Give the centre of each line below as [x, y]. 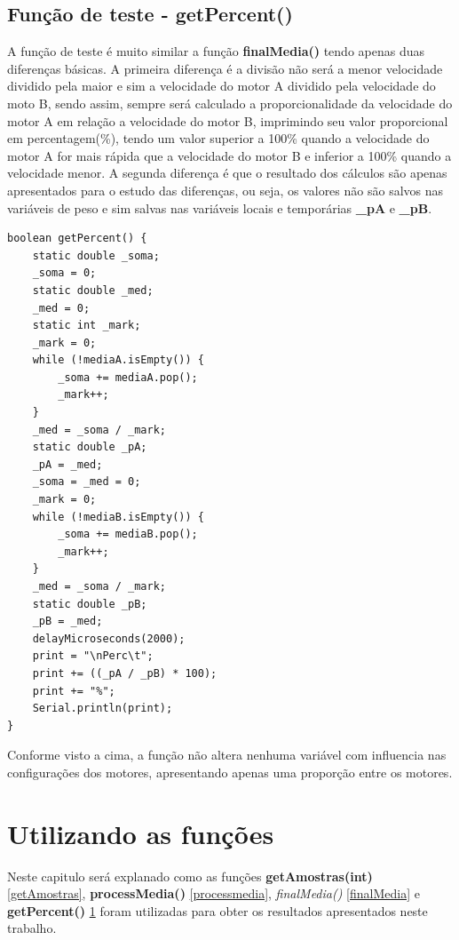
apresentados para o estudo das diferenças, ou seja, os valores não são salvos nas [226, 190]
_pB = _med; [67, 621]
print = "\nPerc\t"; [93, 656]
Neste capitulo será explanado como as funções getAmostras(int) [190, 876]
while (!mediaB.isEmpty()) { [118, 517]
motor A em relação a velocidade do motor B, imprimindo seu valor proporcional [228, 120]
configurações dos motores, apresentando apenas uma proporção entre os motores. [230, 772]
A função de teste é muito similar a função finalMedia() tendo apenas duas [216, 51]
